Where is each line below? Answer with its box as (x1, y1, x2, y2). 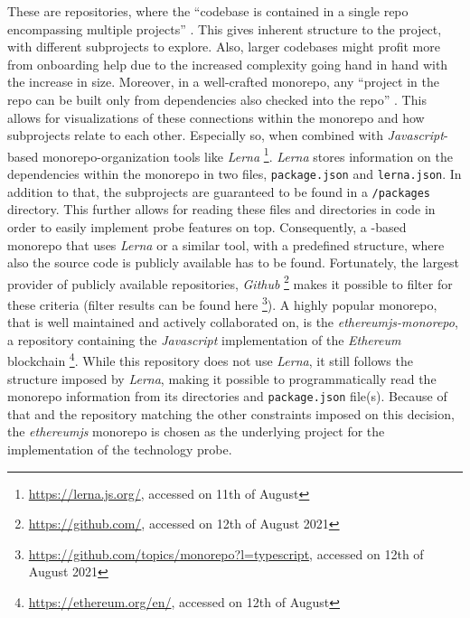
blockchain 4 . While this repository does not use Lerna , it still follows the (7, 349, 413, 370)
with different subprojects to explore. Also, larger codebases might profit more (7, 37, 440, 56)
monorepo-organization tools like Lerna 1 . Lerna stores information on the (42, 144, 453, 165)
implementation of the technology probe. (7, 440, 232, 459)
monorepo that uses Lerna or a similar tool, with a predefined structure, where (7, 235, 445, 254)
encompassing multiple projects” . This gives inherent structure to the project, (7, 19, 442, 38)
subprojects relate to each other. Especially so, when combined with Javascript (7, 126, 444, 145)
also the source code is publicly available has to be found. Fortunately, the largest (7, 253, 460, 272)
